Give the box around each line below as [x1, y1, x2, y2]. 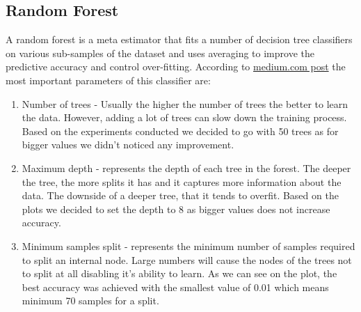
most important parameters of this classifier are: [6, 72, 211, 87]
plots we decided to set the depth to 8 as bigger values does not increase [22, 201, 330, 216]
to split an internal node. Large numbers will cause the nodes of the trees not [22, 252, 352, 267]
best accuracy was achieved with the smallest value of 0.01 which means [22, 279, 329, 294]
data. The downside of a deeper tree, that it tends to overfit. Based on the [22, 188, 339, 203]
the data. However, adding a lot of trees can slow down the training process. [22, 110, 347, 125]
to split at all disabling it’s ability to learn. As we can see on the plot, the [22, 266, 337, 281]
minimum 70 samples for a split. [22, 293, 159, 308]
